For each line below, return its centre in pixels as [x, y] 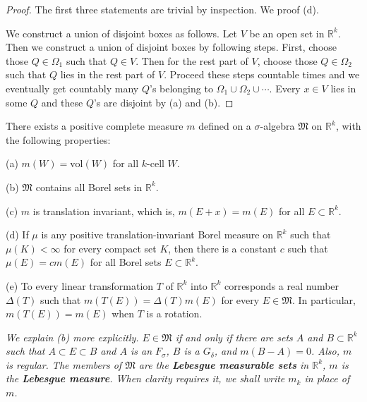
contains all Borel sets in [89, 187]
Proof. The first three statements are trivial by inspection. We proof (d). [162, 9]
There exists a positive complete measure [95, 126]
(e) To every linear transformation [80, 285]
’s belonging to [181, 88]
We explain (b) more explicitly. [72, 337]
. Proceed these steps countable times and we [262, 74]
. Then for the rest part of [192, 60]
